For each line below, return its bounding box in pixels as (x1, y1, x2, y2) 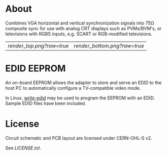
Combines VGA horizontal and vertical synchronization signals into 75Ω (5, 20, 154, 26)
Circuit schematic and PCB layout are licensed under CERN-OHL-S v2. (5, 135, 152, 141)
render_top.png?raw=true (8, 42, 69, 49)
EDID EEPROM (5, 63, 66, 74)
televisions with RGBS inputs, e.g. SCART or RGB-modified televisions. (5, 31, 153, 37)
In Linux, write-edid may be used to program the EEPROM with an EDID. (5, 95, 155, 101)
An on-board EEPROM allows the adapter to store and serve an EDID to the (5, 80, 162, 86)
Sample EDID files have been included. (5, 100, 86, 106)
